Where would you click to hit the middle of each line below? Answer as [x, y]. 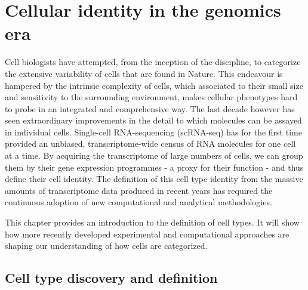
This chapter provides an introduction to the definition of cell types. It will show [152, 222]
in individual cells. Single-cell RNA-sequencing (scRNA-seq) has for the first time [153, 132]
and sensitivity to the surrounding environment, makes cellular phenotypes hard [151, 97]
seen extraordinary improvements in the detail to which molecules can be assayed [153, 120]
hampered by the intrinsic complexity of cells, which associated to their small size [154, 85]
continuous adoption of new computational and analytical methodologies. [138, 202]
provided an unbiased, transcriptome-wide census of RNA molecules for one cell [150, 144]
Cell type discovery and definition [111, 278]
